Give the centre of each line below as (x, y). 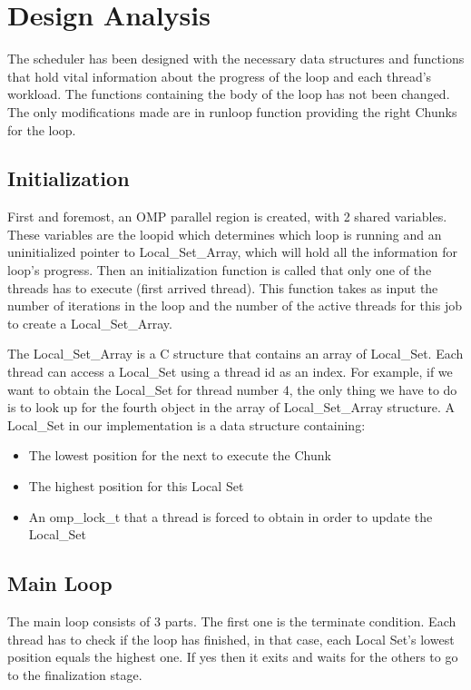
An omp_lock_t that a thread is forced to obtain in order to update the (231, 516)
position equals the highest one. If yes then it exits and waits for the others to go (233, 657)
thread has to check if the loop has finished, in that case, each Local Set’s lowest (231, 639)
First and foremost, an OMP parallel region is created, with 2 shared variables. (227, 217)
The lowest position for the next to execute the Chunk (180, 455)
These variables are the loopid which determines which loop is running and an (225, 234)
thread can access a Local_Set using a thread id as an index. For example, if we (230, 372)
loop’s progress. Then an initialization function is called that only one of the (220, 270)
